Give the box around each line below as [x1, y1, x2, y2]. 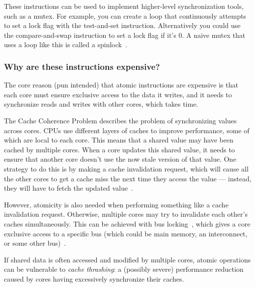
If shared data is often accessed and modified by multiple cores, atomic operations [4, 254, 251, 264]
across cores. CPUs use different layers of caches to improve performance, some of [4, 125, 250, 135]
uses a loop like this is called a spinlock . [4, 39, 127, 50]
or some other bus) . [4, 238, 66, 248]
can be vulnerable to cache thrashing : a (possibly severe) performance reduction [4, 264, 244, 274]
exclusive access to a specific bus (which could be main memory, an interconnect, [4, 228, 248, 238]
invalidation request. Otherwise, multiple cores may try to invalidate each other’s [4, 209, 248, 219]
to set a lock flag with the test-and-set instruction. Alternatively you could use [4, 20, 241, 30]
